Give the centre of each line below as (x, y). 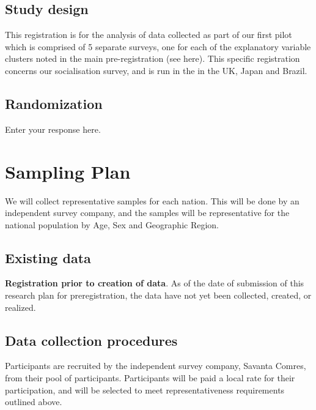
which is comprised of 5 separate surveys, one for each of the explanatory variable (158, 46)
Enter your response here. (53, 129)
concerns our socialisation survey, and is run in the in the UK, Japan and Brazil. (156, 70)
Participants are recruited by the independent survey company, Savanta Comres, (156, 366)
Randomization (54, 103)
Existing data (48, 257)
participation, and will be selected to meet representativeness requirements (145, 389)
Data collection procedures (91, 340)
